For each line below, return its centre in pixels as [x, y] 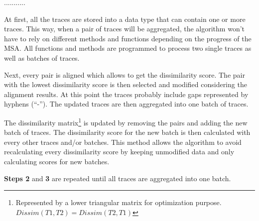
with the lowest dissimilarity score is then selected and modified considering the [126, 84]
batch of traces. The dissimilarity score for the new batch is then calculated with [127, 132]
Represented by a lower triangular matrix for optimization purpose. [119, 202]
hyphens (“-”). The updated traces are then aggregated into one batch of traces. [126, 104]
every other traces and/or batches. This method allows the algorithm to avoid [123, 142]
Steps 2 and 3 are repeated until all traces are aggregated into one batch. [118, 178]
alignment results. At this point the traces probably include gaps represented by [126, 94]
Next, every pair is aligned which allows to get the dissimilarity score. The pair [125, 74]
